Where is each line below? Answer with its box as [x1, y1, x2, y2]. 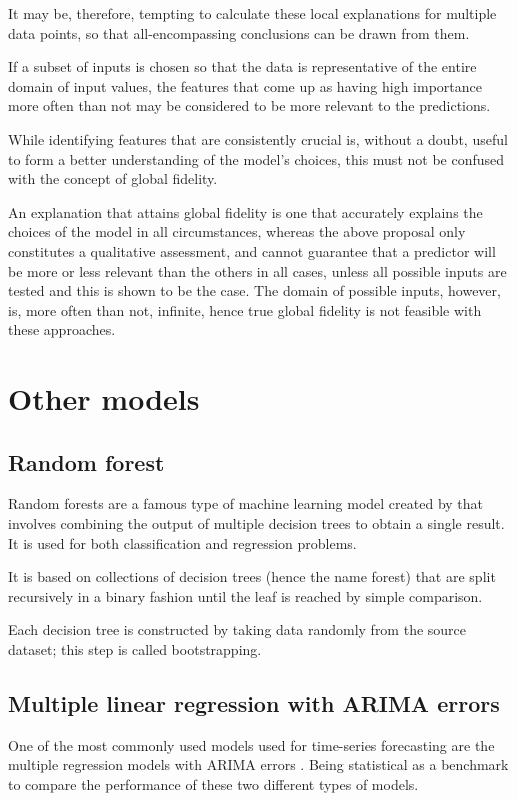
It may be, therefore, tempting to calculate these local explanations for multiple [8, 3, 497, 23]
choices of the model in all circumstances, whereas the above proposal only [8, 221, 466, 242]
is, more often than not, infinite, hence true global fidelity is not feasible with [8, 299, 482, 320]
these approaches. [8, 319, 116, 340]
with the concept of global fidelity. [8, 168, 218, 189]
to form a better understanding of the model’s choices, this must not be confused [8, 148, 505, 169]
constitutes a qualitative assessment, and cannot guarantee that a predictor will [8, 240, 496, 261]
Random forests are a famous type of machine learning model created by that [8, 493, 484, 514]
